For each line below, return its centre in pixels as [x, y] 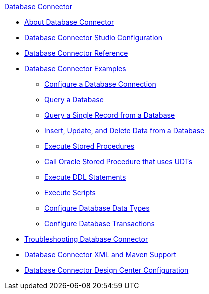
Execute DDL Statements [85, 177]
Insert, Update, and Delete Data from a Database [125, 131]
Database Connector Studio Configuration [93, 38]
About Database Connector [69, 22]
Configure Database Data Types [97, 208]
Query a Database [74, 100]
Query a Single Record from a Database [110, 115]
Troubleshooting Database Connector [86, 239]
